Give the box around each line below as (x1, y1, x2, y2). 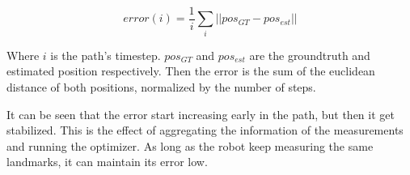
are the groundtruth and (249, 46, 370, 63)
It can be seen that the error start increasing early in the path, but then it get (6, 105, 395, 122)
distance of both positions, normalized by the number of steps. (6, 78, 316, 95)
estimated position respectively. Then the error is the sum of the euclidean (6, 62, 375, 79)
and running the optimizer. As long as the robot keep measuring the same (6, 137, 374, 154)
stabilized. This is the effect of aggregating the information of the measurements (6, 122, 404, 139)
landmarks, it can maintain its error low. (6, 153, 208, 170)
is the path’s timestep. (50, 46, 161, 63)
